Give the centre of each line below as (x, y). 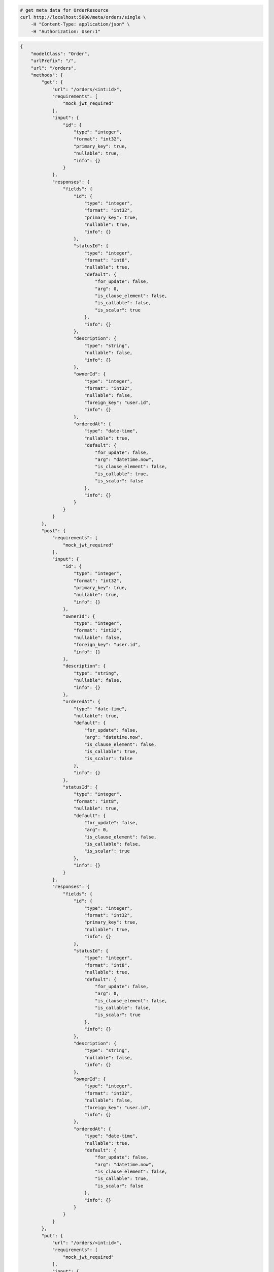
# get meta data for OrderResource (64, 10)
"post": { (54, 531)
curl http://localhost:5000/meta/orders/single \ (83, 17)
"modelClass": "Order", (60, 54)
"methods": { (47, 75)
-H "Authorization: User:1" (66, 31)
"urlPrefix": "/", (54, 61)
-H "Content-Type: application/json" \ (80, 24)
